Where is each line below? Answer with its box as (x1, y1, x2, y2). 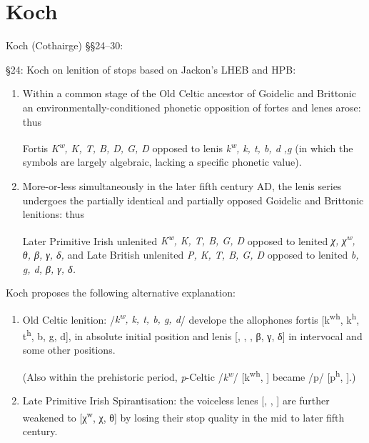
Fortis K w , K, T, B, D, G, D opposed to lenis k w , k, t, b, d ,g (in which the (22, 139, 353, 155)
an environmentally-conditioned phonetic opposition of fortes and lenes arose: (22, 99, 361, 114)
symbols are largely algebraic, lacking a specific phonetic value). (22, 154, 302, 169)
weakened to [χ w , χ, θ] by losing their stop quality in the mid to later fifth (22, 407, 345, 424)
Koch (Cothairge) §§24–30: (6, 38, 123, 53)
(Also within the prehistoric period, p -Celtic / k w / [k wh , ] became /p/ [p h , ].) (22, 367, 356, 384)
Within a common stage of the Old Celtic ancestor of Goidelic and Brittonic (22, 86, 356, 101)
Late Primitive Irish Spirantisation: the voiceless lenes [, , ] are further (22, 393, 330, 408)
